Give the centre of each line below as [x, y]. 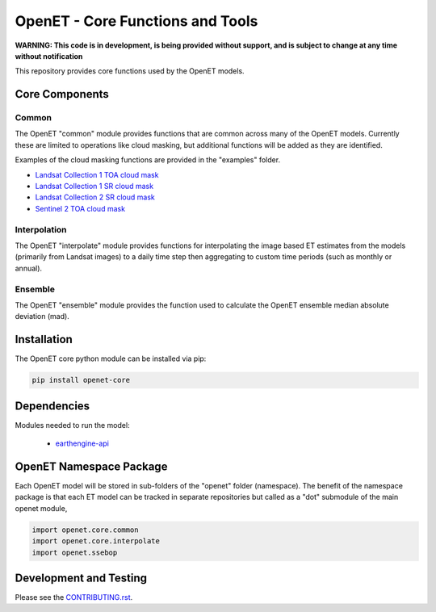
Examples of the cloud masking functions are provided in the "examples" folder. [148, 160]
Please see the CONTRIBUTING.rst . [74, 597]
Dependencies [52, 406]
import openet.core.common [85, 530]
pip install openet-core [81, 380]
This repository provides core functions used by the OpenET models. [130, 71]
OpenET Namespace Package [91, 466]
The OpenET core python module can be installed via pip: [111, 358]
